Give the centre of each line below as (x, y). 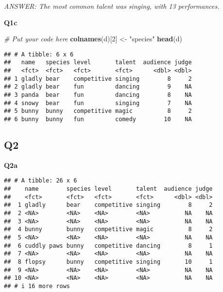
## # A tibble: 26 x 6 (41, 181)
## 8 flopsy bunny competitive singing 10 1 (108, 262)
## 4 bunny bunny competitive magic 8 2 (108, 229)
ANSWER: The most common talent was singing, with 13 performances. (112, 6)
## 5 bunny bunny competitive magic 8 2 (98, 111)
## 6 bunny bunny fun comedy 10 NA (98, 119)
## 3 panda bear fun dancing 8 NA (98, 95)
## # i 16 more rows (37, 286)
